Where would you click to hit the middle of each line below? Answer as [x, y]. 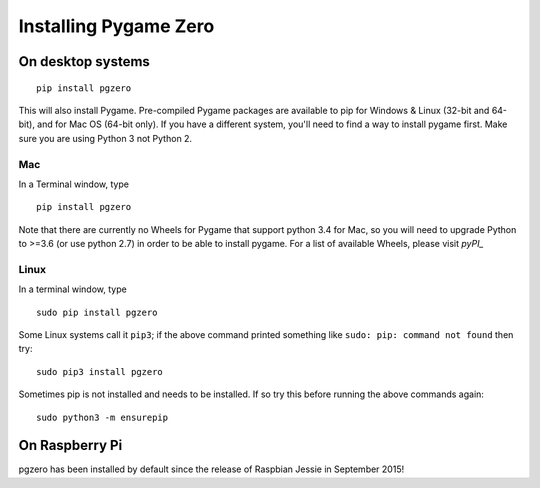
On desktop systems [84, 61]
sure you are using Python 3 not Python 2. [105, 138]
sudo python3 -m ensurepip [102, 417]
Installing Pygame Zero [116, 26]
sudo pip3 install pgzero [100, 371]
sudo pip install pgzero [97, 312]
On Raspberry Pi [70, 445]
